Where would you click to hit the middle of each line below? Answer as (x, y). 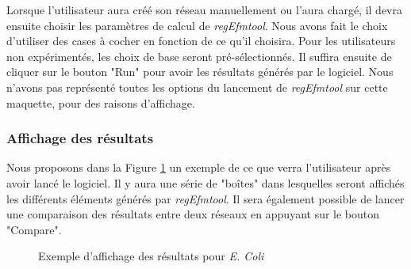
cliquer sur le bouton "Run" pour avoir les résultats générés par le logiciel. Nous (200, 72)
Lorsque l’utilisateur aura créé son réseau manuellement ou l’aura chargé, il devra (204, 9)
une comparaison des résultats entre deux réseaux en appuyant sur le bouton (193, 214)
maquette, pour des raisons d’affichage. (101, 102)
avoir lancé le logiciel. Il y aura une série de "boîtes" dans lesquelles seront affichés (205, 182)
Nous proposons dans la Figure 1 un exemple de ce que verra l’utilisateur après (199, 167)
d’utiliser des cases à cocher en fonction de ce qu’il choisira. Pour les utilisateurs (201, 41)
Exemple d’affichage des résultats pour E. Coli (151, 256)
